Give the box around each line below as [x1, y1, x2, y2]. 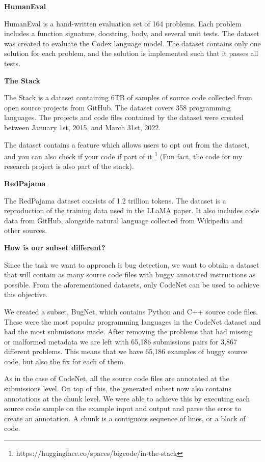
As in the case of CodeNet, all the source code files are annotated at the [4, 373, 229, 384]
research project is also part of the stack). [4, 161, 134, 171]
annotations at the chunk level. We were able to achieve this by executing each [4, 393, 250, 403]
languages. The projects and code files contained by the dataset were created [4, 112, 244, 123]
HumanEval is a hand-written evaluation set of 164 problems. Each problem [4, 18, 242, 28]
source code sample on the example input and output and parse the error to [4, 403, 242, 414]
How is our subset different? [4, 242, 105, 252]
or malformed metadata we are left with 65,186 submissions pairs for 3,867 [4, 336, 237, 346]
